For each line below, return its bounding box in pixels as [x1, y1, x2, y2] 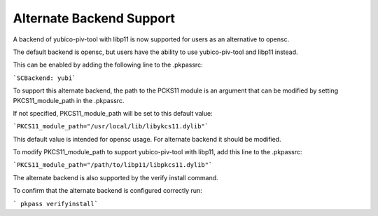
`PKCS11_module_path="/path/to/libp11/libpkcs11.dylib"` [13, 161, 213, 169]
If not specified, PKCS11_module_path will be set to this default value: [13, 109, 213, 117]
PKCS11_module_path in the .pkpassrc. [13, 96, 125, 104]
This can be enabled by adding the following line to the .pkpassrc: [13, 60, 203, 69]
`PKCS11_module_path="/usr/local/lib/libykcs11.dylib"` [13, 123, 209, 130]
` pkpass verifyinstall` [13, 200, 98, 208]
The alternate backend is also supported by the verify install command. [13, 173, 218, 182]
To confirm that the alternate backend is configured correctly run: [13, 187, 202, 195]
